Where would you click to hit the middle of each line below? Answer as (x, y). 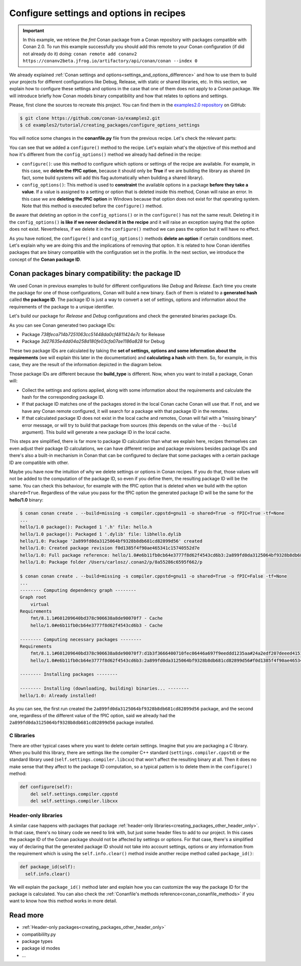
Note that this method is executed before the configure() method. (92, 206)
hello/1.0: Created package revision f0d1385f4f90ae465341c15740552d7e (110, 548)
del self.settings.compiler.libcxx (74, 801)
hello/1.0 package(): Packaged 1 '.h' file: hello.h (86, 527)
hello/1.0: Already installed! (58, 695)
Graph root (33, 597)
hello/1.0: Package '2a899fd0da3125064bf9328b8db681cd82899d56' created (111, 541)
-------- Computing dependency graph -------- (78, 590)
